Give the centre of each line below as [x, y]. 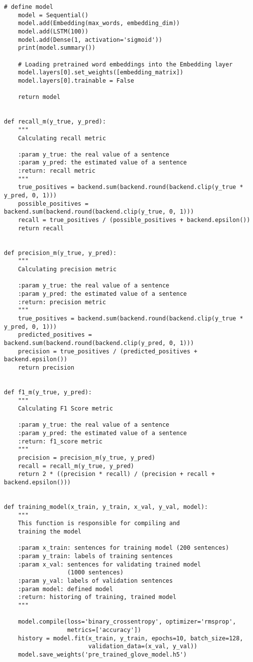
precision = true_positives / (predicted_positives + [108, 351]
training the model [50, 532]
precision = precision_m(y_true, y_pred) [86, 458]
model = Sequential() [53, 15]
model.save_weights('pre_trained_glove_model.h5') [102, 654]
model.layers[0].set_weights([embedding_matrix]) [101, 73]
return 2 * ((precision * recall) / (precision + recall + [116, 474]
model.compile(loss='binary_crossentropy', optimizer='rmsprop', [127, 622]
